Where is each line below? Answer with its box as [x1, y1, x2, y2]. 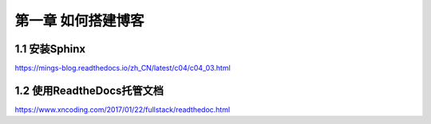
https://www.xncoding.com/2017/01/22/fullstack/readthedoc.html [14, 104, 231, 114]
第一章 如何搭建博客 [14, 12, 144, 29]
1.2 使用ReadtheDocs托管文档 [14, 83, 164, 97]
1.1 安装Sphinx [14, 42, 86, 56]
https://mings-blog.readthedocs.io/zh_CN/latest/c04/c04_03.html [14, 64, 231, 73]
